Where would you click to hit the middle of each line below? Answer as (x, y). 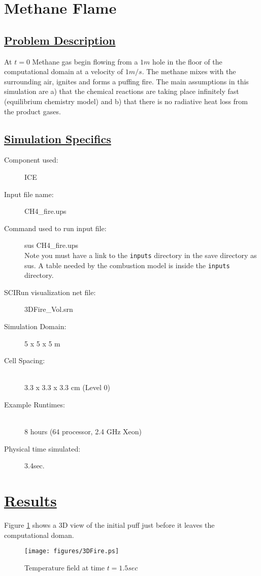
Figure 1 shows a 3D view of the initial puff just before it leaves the (109, 525)
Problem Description (60, 40)
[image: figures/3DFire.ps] (72, 551)
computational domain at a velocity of (64, 71)
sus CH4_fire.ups (52, 245)
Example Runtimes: (35, 404)
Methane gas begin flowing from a (85, 61)
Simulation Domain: (35, 326)
